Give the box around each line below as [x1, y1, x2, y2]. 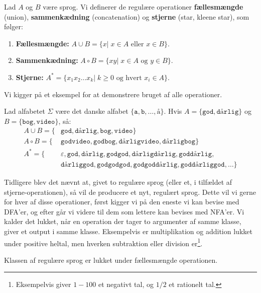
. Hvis [164, 106, 182, 116]
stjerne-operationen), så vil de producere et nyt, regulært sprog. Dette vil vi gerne [4, 186, 256, 197]
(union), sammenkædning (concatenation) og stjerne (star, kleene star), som [4, 11, 249, 22]
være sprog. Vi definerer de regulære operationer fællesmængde [43, 2, 243, 12]
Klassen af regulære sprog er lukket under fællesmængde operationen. [4, 254, 218, 265]
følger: [4, 21, 23, 32]
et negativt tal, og [98, 279, 154, 289]
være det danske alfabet [55, 106, 128, 116]
